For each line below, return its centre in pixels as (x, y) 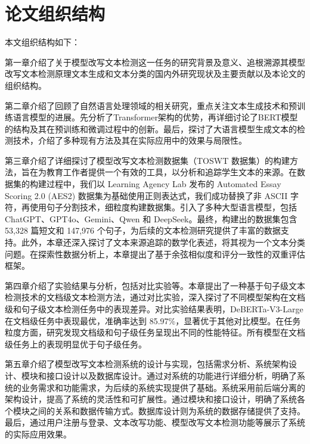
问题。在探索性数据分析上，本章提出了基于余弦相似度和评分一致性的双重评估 (155, 254)
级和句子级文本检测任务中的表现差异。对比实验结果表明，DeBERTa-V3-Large (154, 309)
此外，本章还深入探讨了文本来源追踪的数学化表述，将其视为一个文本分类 (163, 242)
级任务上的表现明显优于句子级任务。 (76, 344)
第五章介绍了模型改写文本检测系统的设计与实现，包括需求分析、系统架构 (147, 364)
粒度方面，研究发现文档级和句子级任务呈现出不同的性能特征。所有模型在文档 (155, 332)
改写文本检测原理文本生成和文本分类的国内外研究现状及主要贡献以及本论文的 (155, 74)
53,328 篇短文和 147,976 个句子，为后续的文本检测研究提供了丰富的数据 (143, 230)
